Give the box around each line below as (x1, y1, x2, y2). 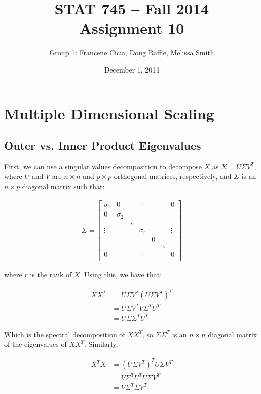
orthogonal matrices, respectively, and (114, 171, 232, 182)
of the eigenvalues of (4, 339, 67, 349)
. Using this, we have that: (80, 269, 162, 280)
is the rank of (30, 269, 72, 280)
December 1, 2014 (104, 64, 160, 75)
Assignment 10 (79, 18, 184, 39)
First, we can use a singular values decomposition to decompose (4, 161, 202, 171)
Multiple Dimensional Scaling (4, 102, 214, 123)
